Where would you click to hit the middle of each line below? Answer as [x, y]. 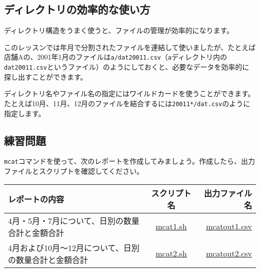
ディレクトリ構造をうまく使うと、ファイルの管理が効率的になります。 [119, 30]
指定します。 [25, 113]
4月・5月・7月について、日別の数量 [74, 220]
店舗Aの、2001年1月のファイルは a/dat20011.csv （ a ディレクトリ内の [115, 57]
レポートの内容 [36, 199]
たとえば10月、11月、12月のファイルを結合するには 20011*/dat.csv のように [127, 103]
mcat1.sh [171, 226]
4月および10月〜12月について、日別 [74, 247]
